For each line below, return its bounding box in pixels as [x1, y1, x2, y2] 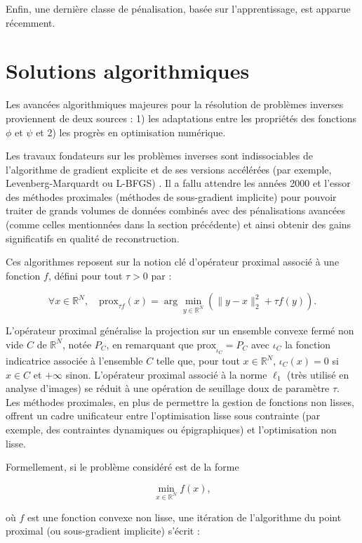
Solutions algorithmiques [6, 56, 250, 85]
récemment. [6, 15, 55, 30]
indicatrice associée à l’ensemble [6, 353, 143, 368]
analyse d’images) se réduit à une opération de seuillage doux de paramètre [6, 381, 330, 395]
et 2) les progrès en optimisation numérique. [36, 124, 226, 139]
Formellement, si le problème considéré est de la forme [6, 459, 239, 474]
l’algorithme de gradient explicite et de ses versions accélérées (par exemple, [6, 162, 332, 176]
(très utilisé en [287, 367, 349, 381]
